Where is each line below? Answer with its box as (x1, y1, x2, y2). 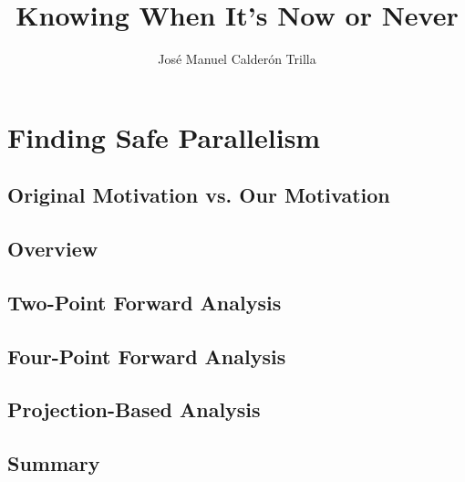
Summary (7, 449, 100, 477)
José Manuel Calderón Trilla (158, 49, 316, 68)
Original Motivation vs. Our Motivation (7, 181, 390, 209)
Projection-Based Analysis (7, 395, 261, 424)
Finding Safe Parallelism (7, 118, 321, 155)
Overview (7, 235, 98, 263)
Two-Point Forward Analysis (7, 288, 282, 316)
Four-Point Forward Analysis (7, 341, 286, 370)
